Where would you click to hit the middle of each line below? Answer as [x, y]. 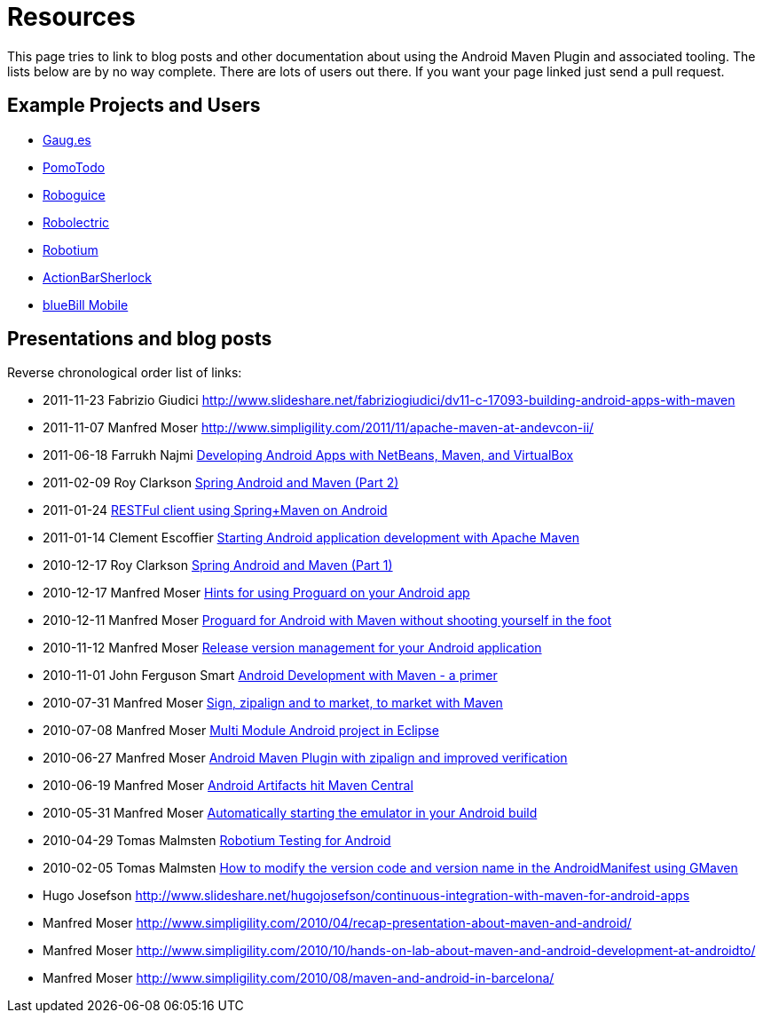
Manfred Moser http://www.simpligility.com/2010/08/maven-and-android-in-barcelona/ [299, 978]
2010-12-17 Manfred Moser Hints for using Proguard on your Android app [256, 593]
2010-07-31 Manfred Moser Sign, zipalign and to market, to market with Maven [273, 703]
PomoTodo [74, 167]
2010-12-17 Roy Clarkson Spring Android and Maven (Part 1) [218, 565]
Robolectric [76, 222]
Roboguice [74, 194]
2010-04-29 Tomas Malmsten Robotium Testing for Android [217, 841]
